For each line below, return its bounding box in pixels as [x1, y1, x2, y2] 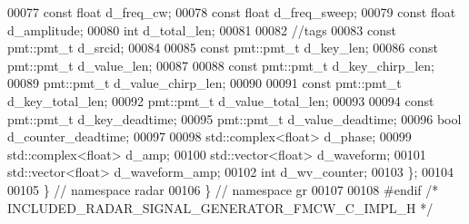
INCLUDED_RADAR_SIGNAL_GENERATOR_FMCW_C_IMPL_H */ [7, 198, 434, 217]
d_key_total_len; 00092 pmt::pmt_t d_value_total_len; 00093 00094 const [7, 91, 434, 110]
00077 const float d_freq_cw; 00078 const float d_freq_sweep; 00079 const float [7, 3, 456, 21]
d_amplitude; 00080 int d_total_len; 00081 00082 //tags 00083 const [7, 20, 396, 39]
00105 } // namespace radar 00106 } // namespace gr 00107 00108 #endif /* [7, 180, 439, 199]
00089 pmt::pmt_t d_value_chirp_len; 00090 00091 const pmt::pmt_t [7, 73, 402, 93]
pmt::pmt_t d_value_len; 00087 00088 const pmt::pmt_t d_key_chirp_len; [7, 55, 434, 74]
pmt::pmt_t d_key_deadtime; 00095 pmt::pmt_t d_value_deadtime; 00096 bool [7, 109, 462, 128]
